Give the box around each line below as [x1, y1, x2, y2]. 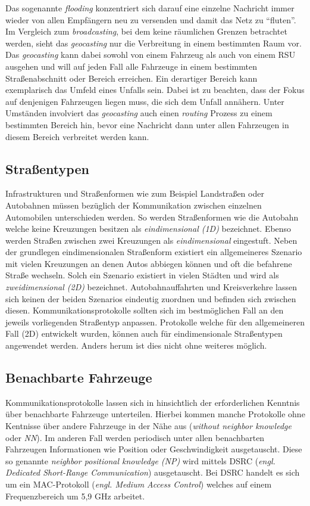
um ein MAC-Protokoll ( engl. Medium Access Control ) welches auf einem [5, 478, 272, 490]
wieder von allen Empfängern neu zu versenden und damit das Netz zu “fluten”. [5, 13, 296, 26]
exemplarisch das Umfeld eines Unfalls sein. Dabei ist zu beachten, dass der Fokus [5, 83, 305, 96]
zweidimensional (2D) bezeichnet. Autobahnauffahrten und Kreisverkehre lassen [5, 281, 297, 293]
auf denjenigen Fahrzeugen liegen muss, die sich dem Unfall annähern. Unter [5, 95, 284, 107]
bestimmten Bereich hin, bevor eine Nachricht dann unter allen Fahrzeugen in [5, 118, 289, 131]
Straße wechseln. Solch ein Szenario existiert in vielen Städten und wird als [5, 269, 279, 281]
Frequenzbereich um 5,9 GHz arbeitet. [5, 489, 145, 502]
